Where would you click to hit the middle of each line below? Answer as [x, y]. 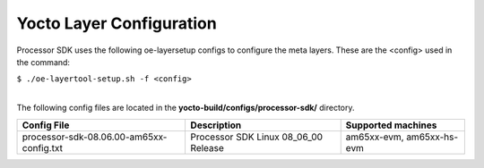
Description [216, 125]
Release [207, 147]
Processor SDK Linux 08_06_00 [256, 137]
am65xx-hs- [432, 137]
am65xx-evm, [375, 137]
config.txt [42, 147]
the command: [43, 62]
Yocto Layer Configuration [117, 23]
